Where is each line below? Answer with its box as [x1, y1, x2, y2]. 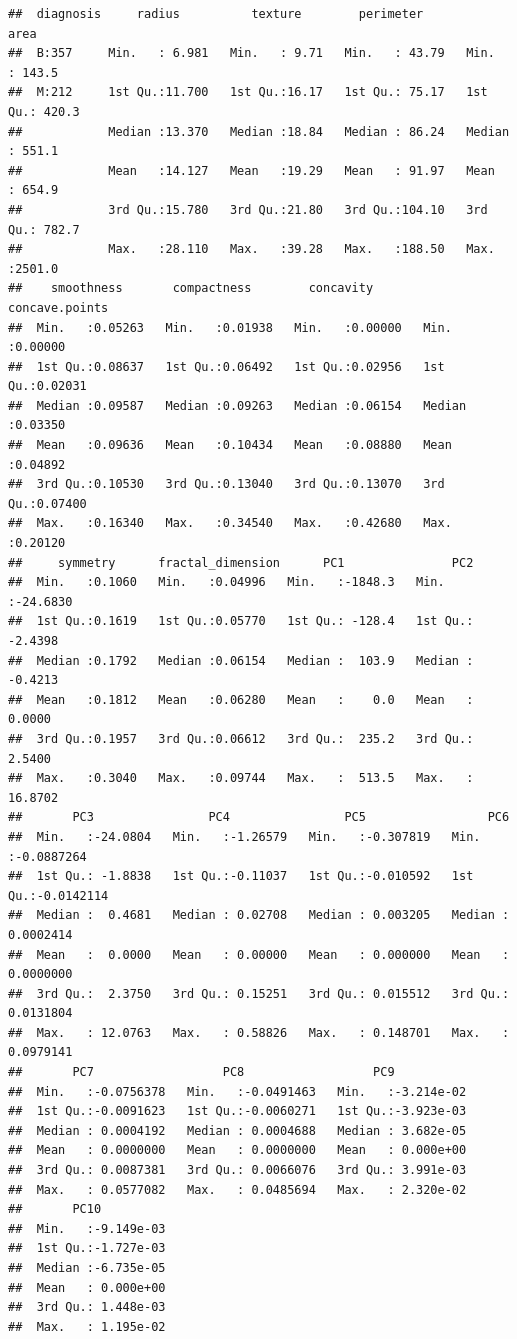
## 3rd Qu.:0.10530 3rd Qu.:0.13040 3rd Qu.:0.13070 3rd [8, 477, 445, 492]
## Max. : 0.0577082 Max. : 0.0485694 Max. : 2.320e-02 [8, 1182, 467, 1197]
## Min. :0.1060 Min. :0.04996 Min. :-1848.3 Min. [8, 575, 445, 590]
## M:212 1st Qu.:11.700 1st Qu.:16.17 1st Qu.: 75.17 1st [8, 85, 488, 100]
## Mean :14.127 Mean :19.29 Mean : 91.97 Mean [8, 163, 495, 178]
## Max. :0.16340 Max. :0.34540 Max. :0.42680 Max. [8, 516, 452, 531]
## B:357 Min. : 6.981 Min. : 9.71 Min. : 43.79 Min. [8, 46, 495, 61]
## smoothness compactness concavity [8, 281, 374, 296]
